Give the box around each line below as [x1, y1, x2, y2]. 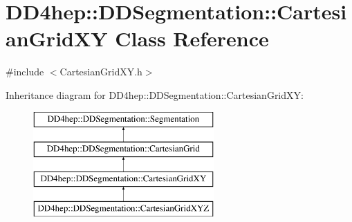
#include [6, 64, 44, 79]
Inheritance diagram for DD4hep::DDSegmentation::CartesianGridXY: [6, 87, 304, 102]
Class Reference [115, 24, 269, 53]
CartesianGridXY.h [59, 64, 142, 79]
